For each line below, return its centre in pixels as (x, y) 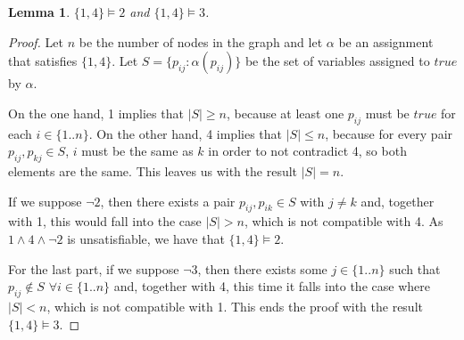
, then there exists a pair (168, 201)
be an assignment (386, 41)
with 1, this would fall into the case (105, 221)
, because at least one (285, 113)
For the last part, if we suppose (94, 268)
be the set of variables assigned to (337, 61)
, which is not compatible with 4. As (344, 221)
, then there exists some (262, 268)
